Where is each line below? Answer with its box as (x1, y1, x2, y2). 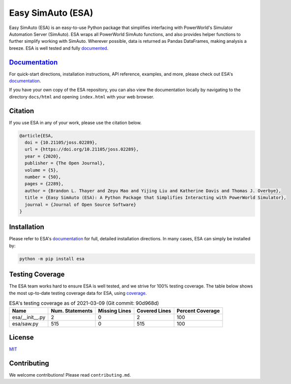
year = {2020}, (25, 153, 61, 159)
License (9, 333, 34, 342)
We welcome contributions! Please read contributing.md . (9, 372, 131, 378)
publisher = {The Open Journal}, (25, 160, 105, 166)
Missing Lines (98, 307, 131, 314)
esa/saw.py (12, 320, 39, 327)
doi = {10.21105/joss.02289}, (25, 140, 98, 145)
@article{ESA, (19, 133, 54, 138)
